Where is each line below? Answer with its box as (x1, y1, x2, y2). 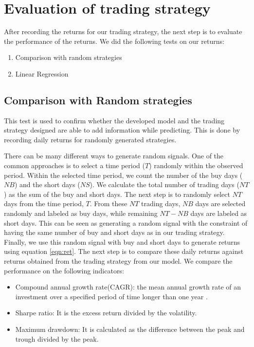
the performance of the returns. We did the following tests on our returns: (4, 36, 224, 46)
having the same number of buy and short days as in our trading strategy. (4, 227, 225, 237)
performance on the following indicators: (4, 265, 124, 275)
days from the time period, (4, 198, 84, 209)
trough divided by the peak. (15, 333, 99, 344)
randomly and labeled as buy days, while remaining (4, 208, 158, 218)
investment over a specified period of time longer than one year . (15, 291, 208, 301)
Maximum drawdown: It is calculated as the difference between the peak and (15, 324, 245, 334)
